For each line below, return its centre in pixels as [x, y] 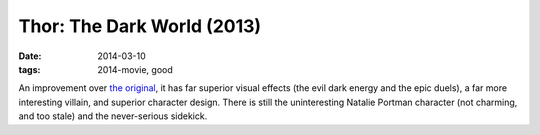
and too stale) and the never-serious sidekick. [113, 116]
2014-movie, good [135, 69]
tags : [29, 69]
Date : [30, 56]
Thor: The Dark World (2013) [140, 26]
